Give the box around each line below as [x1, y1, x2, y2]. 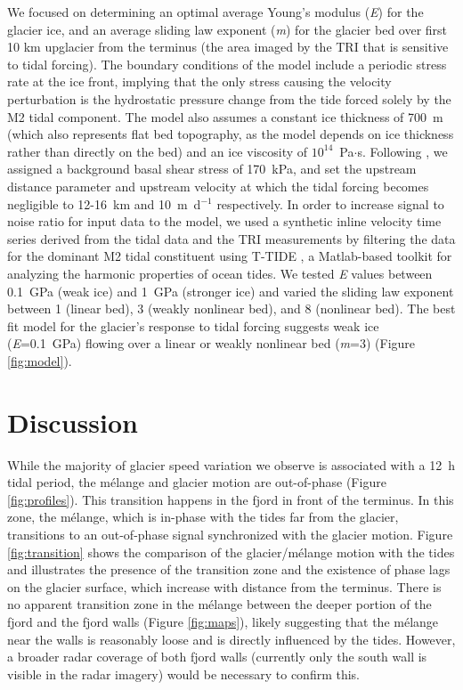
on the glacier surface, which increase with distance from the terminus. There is [7, 577, 442, 596]
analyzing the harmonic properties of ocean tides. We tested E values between [7, 264, 433, 282]
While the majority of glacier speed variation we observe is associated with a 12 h [7, 455, 455, 474]
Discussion [7, 403, 138, 440]
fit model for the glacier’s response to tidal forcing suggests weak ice [7, 316, 379, 335]
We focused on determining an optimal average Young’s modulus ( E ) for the [7, 3, 424, 20]
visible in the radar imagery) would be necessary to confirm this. [7, 664, 361, 683]
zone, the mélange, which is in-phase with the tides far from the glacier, [7, 507, 399, 526]
